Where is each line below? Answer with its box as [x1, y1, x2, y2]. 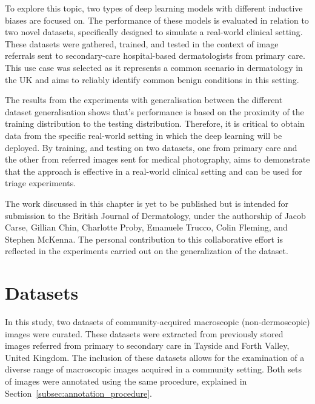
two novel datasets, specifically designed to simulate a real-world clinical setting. [5, 25, 303, 38]
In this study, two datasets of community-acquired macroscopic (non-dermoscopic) [5, 315, 310, 328]
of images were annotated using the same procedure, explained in [5, 374, 247, 387]
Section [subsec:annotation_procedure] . [5, 386, 152, 399]
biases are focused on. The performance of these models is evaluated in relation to [5, 13, 309, 26]
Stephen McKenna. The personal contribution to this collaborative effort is [5, 232, 283, 245]
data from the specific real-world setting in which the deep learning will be [5, 129, 282, 141]
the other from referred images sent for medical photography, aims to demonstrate [5, 153, 310, 166]
